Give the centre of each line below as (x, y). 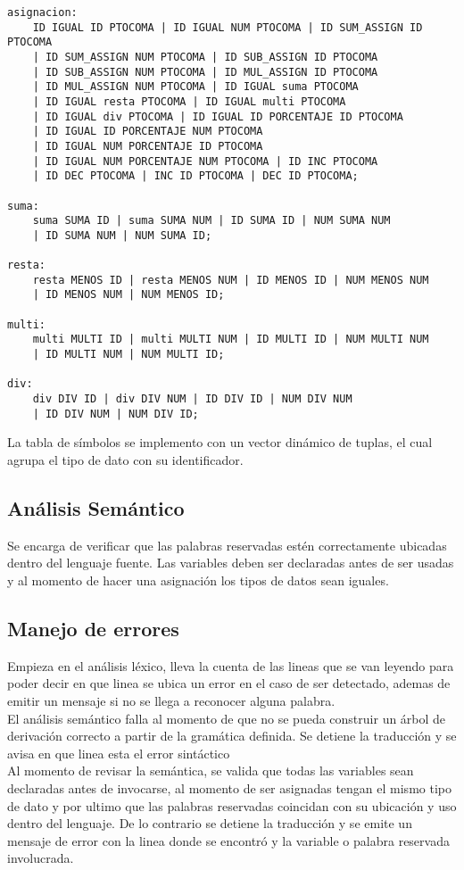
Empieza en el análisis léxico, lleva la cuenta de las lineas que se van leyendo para (231, 665)
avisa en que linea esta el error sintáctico (119, 753)
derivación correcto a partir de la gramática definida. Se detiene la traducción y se (232, 736)
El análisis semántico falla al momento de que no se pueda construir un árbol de (227, 718)
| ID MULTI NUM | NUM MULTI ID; (128, 355)
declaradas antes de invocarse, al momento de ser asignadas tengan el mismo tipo (229, 787)
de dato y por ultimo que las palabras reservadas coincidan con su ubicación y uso (232, 805)
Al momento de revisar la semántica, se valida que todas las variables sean (211, 771)
